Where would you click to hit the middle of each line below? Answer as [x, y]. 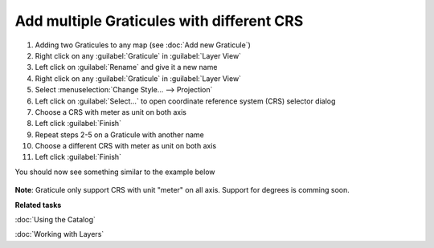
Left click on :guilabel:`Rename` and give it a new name [126, 67]
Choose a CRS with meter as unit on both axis [111, 112]
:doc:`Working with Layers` [59, 234]
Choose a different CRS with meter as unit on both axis [126, 146]
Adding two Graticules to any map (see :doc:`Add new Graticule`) [143, 45]
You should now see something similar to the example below [115, 172]
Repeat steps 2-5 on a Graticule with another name [120, 134]
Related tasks [38, 205]
